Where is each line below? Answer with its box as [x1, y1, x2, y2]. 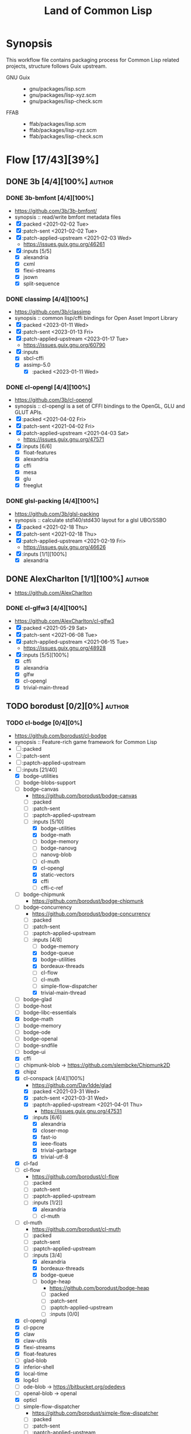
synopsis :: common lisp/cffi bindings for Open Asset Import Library [14, 315, 178, 322]
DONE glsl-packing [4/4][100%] [6, 497, 99, 505]
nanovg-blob [40, 851, 72, 858]
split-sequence [23, 280, 60, 287]
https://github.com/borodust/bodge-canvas [32, 792, 137, 799]
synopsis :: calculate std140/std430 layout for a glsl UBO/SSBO [14, 516, 167, 523]
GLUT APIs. [14, 408, 43, 416]
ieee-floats [40, 1140, 67, 1147]
